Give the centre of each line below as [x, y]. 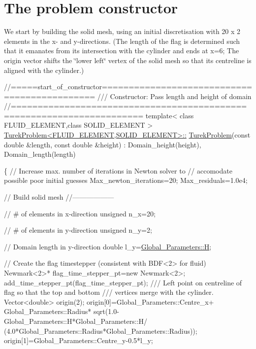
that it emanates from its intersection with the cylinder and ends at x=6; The [122, 51]
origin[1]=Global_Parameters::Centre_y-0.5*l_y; [79, 340]
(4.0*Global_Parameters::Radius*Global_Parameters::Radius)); [101, 331]
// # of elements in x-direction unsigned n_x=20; [80, 213]
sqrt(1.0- [106, 311]
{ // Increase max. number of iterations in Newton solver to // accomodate [118, 170]
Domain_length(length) [40, 154]
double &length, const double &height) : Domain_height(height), [103, 144]
